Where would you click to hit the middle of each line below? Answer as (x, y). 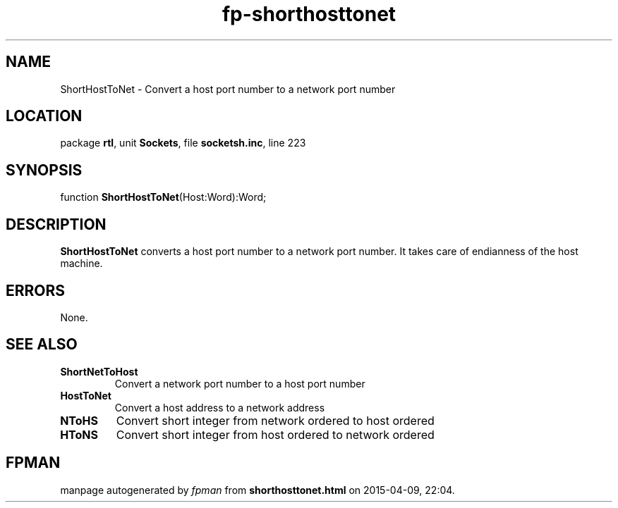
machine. (81, 264)
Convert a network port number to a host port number (240, 383)
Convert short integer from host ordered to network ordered (275, 434)
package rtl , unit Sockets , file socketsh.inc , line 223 (183, 143)
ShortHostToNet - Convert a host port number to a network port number (228, 89)
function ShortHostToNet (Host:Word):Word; (163, 197)
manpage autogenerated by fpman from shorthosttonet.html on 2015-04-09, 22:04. (257, 490)
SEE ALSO (42, 345)
